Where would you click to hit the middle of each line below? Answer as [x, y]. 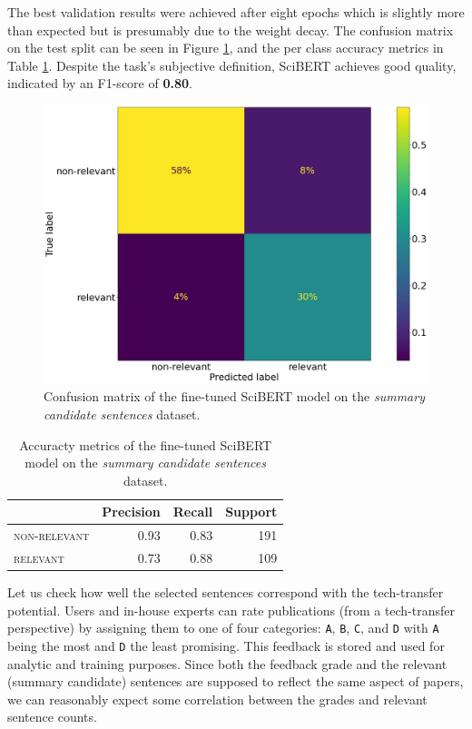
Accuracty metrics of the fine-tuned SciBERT [146, 444]
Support [251, 512]
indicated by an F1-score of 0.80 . [100, 83]
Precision [131, 512]
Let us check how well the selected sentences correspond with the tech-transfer [226, 592]
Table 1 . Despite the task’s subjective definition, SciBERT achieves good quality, [232, 65]
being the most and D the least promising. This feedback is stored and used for [226, 645]
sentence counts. [52, 717]
